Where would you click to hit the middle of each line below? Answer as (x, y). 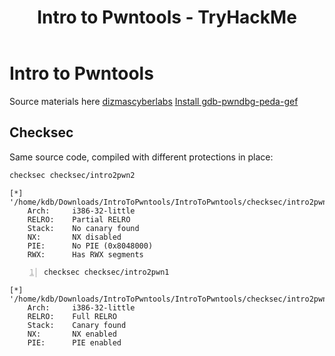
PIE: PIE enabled (74, 342)
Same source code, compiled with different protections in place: (141, 157)
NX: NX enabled (72, 334)
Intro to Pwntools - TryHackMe (167, 17)
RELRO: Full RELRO (72, 316)
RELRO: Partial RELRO (79, 219)
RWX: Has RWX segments (85, 254)
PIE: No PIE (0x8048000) (90, 246)
